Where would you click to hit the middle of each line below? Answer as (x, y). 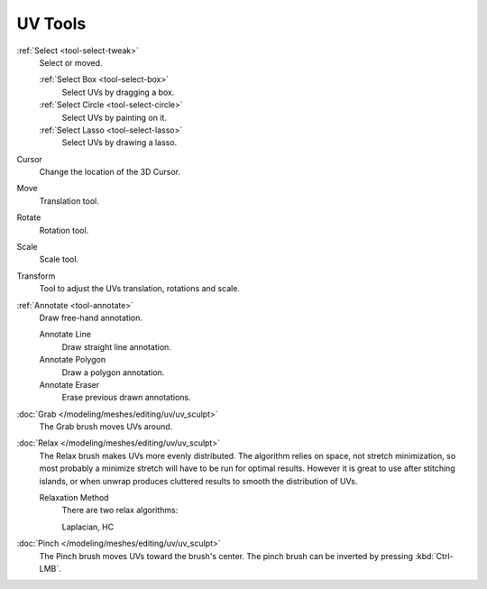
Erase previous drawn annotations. (126, 398)
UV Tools (51, 23)
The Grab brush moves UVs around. (106, 427)
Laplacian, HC (88, 527)
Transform (36, 276)
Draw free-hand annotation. (91, 318)
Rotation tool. (64, 230)
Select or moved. (71, 62)
